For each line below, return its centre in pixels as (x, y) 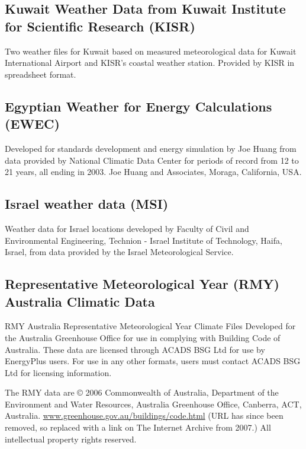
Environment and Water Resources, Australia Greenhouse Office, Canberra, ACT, (153, 404)
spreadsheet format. (41, 74)
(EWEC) (32, 124)
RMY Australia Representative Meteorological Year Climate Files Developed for (150, 326)
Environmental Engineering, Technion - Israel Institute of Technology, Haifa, (144, 240)
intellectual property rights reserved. (71, 439)
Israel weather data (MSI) (87, 204)
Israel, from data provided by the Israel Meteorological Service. (119, 252)
